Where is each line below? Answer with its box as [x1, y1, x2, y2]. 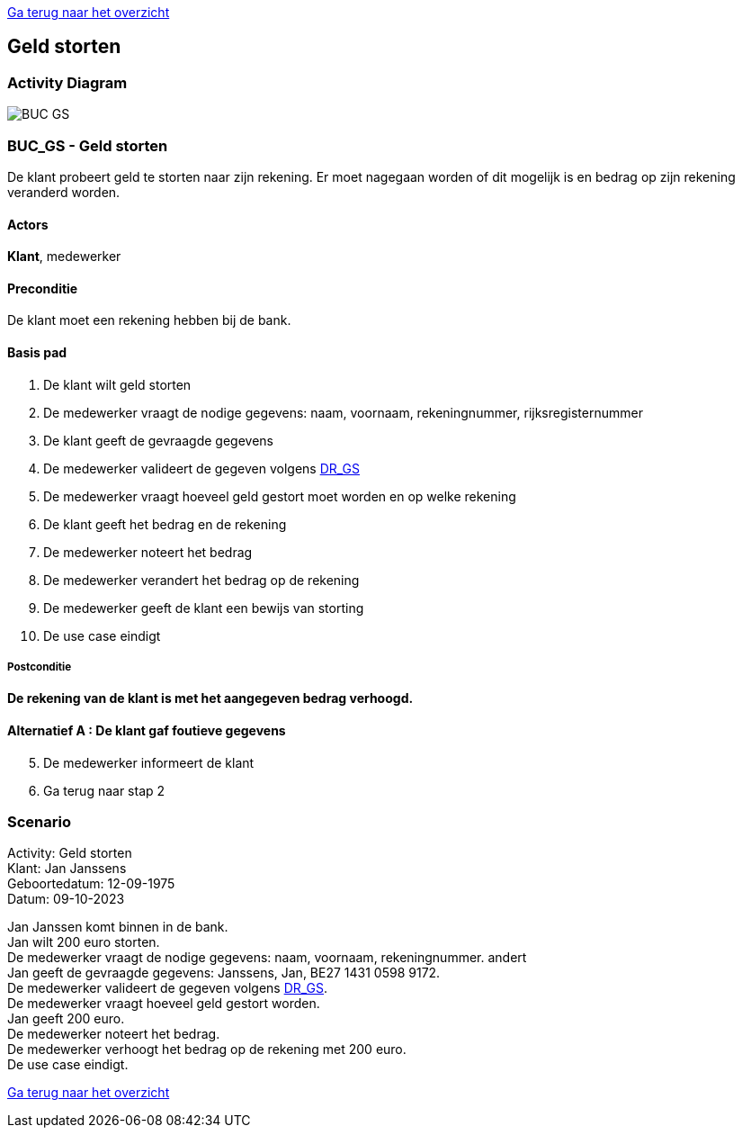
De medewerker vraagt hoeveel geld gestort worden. [7, 995, 320, 1012]
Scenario [7, 813, 71, 831]
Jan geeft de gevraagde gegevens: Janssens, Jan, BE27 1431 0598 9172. [7, 965, 441, 981]
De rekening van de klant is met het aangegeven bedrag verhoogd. [7, 690, 414, 707]
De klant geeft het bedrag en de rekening [43, 516, 287, 532]
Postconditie [7, 661, 72, 674]
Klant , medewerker [7, 248, 121, 265]
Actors [7, 216, 49, 232]
